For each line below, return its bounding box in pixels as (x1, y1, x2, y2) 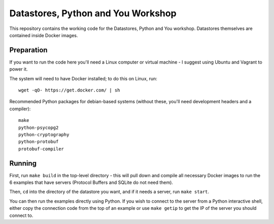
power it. (9, 66, 28, 72)
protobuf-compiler (18, 146, 64, 152)
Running (9, 159, 37, 168)
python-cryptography (18, 132, 70, 137)
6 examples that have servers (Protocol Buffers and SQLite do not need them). (9, 179, 174, 185)
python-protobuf (18, 139, 59, 145)
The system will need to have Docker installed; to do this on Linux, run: (9, 75, 157, 81)
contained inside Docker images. (9, 32, 78, 38)
